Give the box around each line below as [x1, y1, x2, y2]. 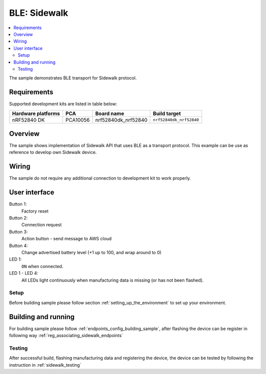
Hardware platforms [12, 110, 60, 117]
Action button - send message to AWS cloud [21, 236, 112, 242]
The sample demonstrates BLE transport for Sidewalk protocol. [9, 75, 137, 81]
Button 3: [9, 228, 28, 234]
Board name [95, 110, 124, 117]
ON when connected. [21, 263, 64, 269]
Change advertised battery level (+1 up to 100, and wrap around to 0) [21, 250, 162, 256]
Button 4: [9, 242, 28, 249]
